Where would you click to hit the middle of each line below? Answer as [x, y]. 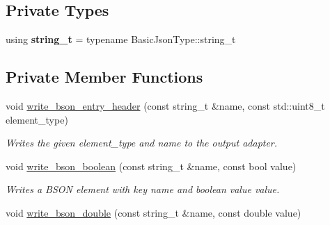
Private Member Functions [104, 77]
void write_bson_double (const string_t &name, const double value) [154, 212]
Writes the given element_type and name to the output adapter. [142, 143]
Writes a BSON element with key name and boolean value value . [143, 189]
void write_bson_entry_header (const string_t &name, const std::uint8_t [165, 106]
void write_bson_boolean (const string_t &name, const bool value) [151, 166]
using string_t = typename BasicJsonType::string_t [121, 39]
